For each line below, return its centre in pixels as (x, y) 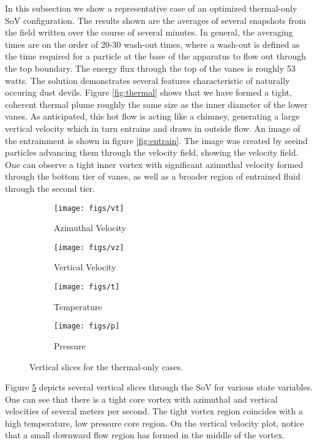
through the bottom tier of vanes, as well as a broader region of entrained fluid (153, 176)
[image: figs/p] (87, 326)
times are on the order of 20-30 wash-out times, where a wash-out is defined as (152, 44)
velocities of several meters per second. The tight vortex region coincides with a (154, 411)
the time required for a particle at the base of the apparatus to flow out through (155, 56)
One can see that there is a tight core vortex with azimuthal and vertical (141, 399)
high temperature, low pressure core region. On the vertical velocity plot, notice (155, 423)
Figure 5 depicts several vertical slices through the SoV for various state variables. (159, 387)
